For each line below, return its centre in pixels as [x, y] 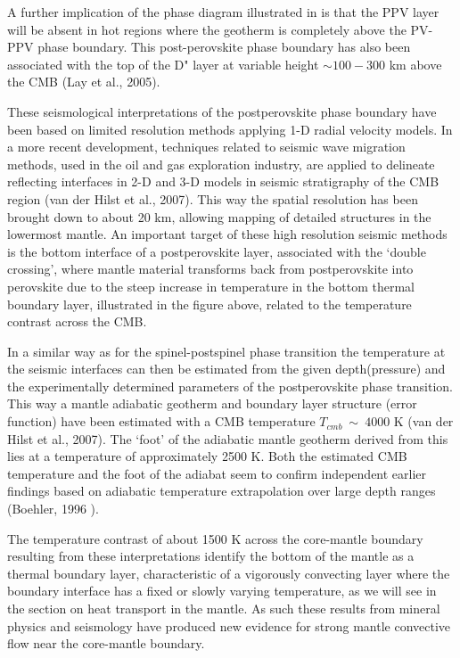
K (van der [423, 421]
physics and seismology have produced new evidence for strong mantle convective [229, 625]
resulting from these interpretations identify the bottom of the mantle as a [211, 556]
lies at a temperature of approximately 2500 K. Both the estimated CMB [207, 456]
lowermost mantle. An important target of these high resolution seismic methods [227, 234]
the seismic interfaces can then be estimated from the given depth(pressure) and [226, 369]
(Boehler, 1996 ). [53, 509]
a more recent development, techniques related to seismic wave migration [206, 147]
